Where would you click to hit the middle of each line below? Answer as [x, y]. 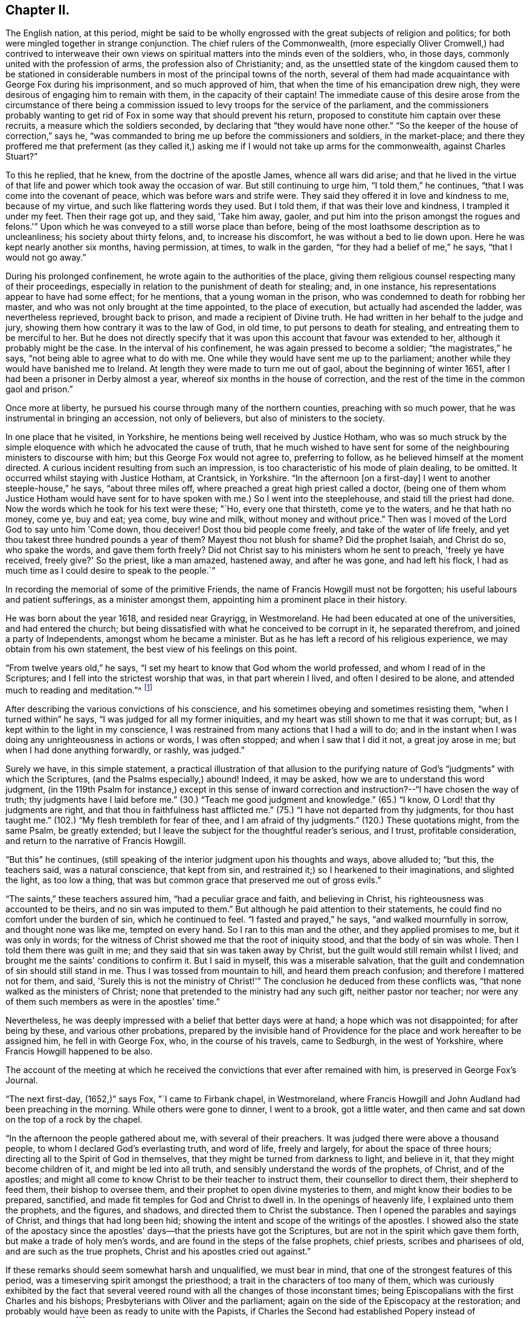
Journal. [22, 1080]
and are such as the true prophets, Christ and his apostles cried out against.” [158, 1251]
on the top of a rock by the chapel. [74, 1120]
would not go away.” [46, 258]
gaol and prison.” [39, 389]
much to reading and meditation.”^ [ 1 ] [79, 690]
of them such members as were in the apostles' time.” [113, 1002]
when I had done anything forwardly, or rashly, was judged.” [125, 750]
